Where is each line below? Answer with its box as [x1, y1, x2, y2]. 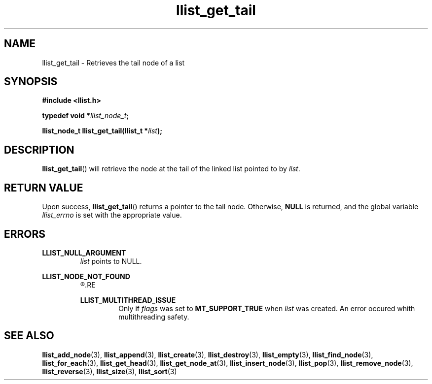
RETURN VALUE [4, 181, 83, 194]
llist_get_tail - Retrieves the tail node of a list [42, 58, 185, 67]
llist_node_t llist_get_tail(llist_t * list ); [42, 127, 163, 135]
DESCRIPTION [4, 143, 74, 156]
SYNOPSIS [4, 75, 58, 88]
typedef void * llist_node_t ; [42, 111, 129, 120]
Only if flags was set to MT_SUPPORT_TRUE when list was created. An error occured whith [118, 304, 415, 313]
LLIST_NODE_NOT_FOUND [42, 272, 130, 281]
